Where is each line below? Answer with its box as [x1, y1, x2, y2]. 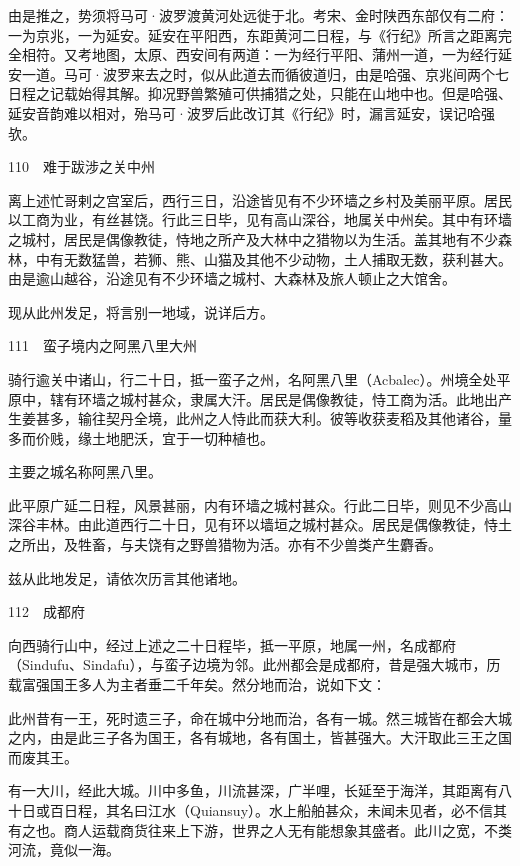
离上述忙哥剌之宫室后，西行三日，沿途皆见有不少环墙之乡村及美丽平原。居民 [8, 189, 512, 210]
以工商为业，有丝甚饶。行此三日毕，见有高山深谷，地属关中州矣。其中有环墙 [8, 209, 512, 230]
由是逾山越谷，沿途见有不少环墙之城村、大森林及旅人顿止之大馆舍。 [8, 268, 456, 289]
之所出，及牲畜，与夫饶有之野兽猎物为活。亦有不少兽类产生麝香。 [8, 534, 442, 555]
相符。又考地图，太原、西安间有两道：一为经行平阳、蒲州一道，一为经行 [21, 44, 498, 65]
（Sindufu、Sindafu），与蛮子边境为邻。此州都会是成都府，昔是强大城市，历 [8, 654, 501, 675]
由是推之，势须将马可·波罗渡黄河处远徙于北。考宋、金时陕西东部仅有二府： [8, 5, 509, 25]
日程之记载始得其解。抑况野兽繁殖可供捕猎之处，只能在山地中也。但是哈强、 [8, 83, 512, 104]
